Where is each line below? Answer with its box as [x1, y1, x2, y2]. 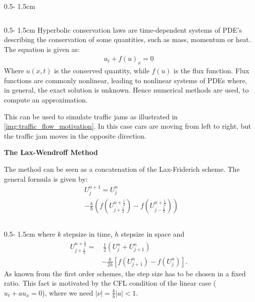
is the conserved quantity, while [54, 65, 150, 76]
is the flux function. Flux [173, 65, 250, 76]
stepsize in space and [121, 229, 185, 239]
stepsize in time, [63, 229, 113, 239]
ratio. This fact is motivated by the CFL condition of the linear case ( [4, 278, 216, 288]
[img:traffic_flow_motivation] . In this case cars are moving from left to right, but [4, 121, 251, 131]
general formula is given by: [4, 173, 88, 184]
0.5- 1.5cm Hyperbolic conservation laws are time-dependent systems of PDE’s [4, 24, 242, 35]
